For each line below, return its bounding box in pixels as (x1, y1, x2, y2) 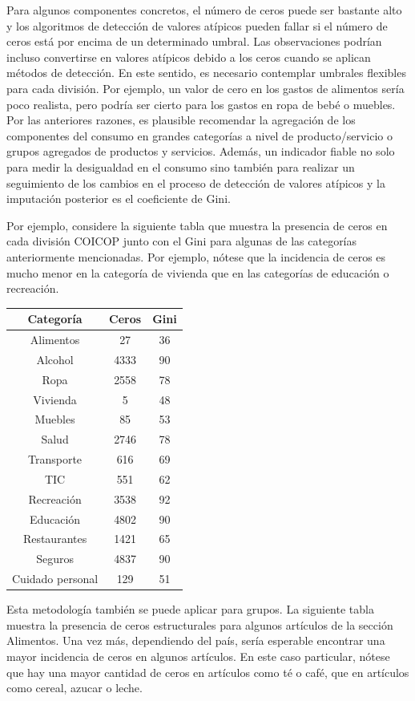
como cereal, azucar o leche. (6, 679, 143, 696)
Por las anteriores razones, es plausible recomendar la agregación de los (6, 111, 356, 128)
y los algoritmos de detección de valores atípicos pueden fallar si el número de (6, 17, 388, 34)
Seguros (36, 550, 74, 567)
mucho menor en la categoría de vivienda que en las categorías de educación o (6, 264, 389, 281)
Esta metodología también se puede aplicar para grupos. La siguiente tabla (6, 601, 374, 618)
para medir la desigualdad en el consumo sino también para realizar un (6, 158, 355, 175)
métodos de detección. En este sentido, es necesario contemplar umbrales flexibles (6, 64, 406, 81)
